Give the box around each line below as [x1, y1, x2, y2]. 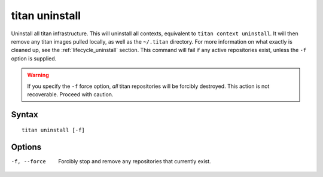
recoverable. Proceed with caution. [27, 90, 114, 98]
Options [11, 142, 42, 152]
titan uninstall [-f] [22, 127, 85, 134]
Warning [27, 72, 49, 79]
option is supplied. [11, 54, 57, 62]
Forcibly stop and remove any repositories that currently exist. [58, 158, 212, 165]
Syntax [11, 109, 38, 120]
